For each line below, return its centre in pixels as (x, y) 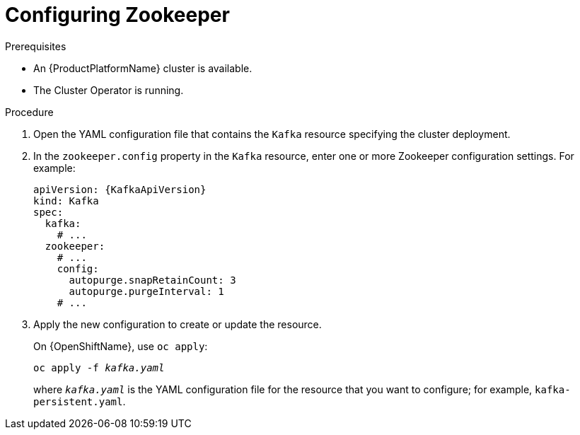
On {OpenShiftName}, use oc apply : (121, 346)
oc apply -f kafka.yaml (99, 367)
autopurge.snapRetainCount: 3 (152, 280)
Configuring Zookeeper (117, 15)
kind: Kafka (66, 201)
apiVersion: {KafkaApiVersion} (120, 189)
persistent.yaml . (80, 401)
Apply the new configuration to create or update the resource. (178, 324)
